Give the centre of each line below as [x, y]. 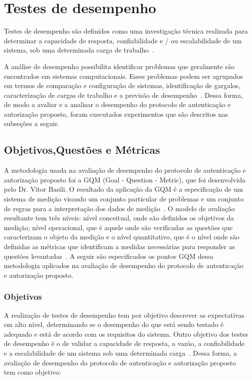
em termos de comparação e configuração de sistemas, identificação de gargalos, [122, 85]
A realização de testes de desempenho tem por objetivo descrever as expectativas [124, 315]
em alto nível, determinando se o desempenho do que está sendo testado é [114, 324]
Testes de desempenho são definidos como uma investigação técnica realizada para [126, 31]
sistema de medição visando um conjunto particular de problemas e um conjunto [124, 199]
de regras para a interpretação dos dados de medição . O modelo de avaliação [119, 208]
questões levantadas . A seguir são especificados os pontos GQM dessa [109, 256]
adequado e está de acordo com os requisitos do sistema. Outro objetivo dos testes [126, 334]
